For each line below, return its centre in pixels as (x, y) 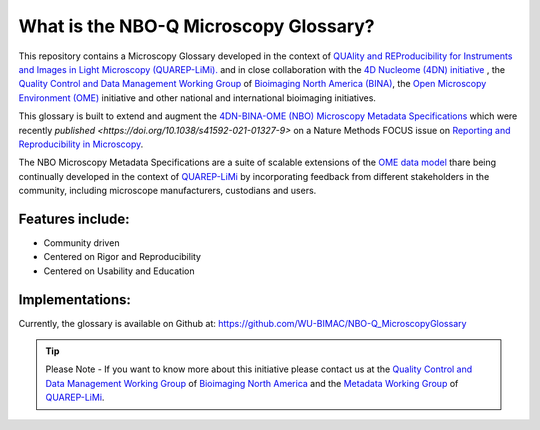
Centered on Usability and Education (119, 271)
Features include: (74, 218)
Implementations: (75, 299)
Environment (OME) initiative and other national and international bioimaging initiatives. (197, 97)
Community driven (81, 242)
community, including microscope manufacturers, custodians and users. (167, 191)
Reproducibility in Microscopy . (81, 144)
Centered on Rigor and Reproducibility (122, 257)
